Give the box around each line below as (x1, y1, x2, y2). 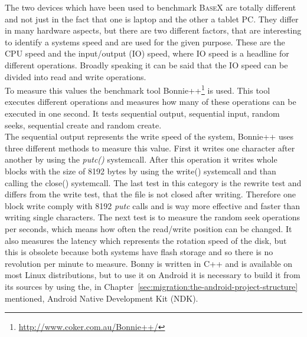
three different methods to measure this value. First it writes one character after (5, 141, 295, 154)
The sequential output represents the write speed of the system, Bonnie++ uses (5, 130, 293, 143)
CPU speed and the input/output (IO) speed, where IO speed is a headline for (5, 47, 289, 60)
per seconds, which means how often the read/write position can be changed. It (5, 222, 292, 234)
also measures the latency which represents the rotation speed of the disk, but (5, 234, 287, 246)
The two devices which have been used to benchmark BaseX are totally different (5, 1, 296, 13)
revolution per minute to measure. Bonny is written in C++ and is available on (5, 257, 293, 269)
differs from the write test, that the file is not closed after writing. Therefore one (5, 188, 296, 200)
